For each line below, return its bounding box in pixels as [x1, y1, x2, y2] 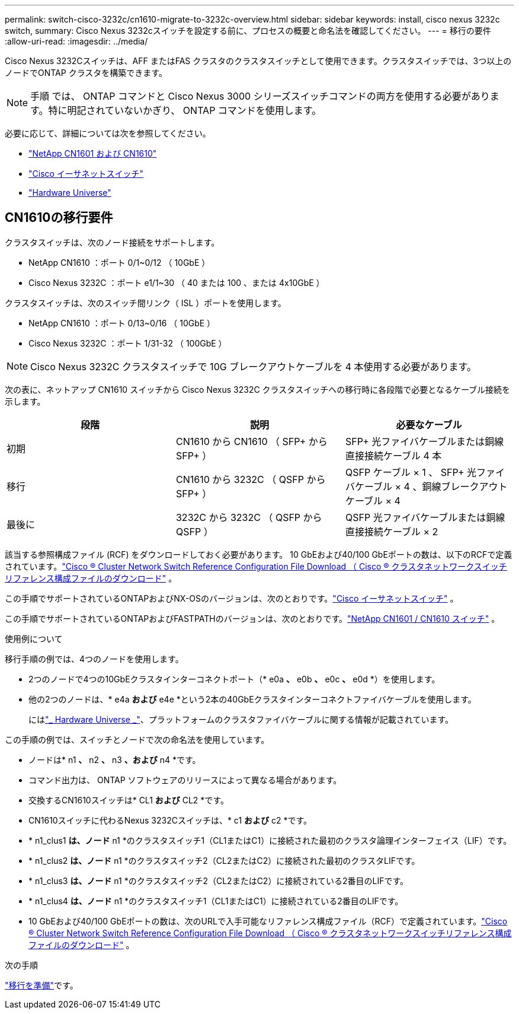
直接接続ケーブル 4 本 [345, 449, 442, 462]
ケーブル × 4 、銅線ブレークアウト [354, 480, 508, 492]
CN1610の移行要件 [5, 210, 113, 225]
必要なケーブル [396, 418, 462, 431]
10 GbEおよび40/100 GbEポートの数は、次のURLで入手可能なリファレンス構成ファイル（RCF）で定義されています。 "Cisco [28, 916, 508, 926]
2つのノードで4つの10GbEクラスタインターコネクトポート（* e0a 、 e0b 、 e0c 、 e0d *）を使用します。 [28, 673, 440, 684]
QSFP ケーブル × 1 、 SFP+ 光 [345, 466, 477, 478]
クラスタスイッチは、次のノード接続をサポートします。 [5, 237, 220, 247]
